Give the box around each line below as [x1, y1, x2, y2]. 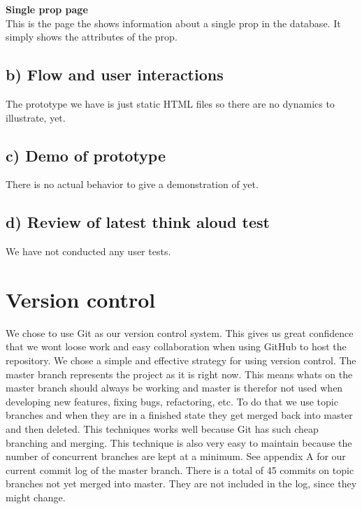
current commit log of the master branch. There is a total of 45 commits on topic [6, 462, 354, 477]
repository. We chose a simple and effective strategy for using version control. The [6, 353, 356, 368]
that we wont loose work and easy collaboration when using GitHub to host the [6, 339, 347, 354]
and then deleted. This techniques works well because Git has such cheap [6, 422, 319, 436]
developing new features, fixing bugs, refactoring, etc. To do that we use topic [6, 394, 338, 408]
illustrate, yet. [6, 110, 66, 124]
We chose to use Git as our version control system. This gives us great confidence [6, 325, 354, 340]
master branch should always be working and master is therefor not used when [6, 380, 343, 395]
